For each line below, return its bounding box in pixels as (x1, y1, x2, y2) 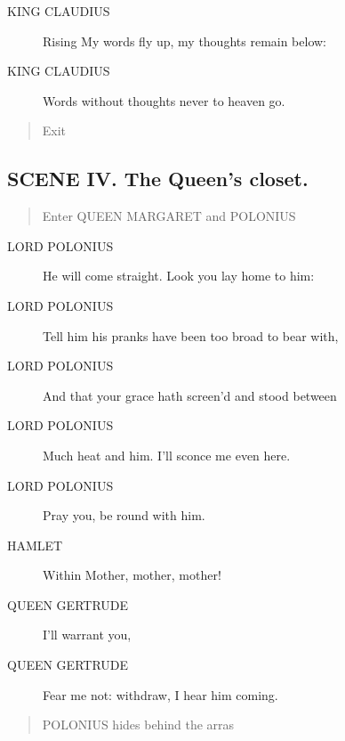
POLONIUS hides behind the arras (42, 715, 235, 734)
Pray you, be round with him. (43, 506, 205, 525)
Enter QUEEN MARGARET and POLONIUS (42, 207, 296, 225)
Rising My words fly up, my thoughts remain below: (43, 31, 327, 50)
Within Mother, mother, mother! (43, 566, 221, 584)
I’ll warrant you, (43, 625, 132, 644)
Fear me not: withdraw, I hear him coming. (43, 685, 278, 704)
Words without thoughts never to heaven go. (43, 91, 285, 110)
